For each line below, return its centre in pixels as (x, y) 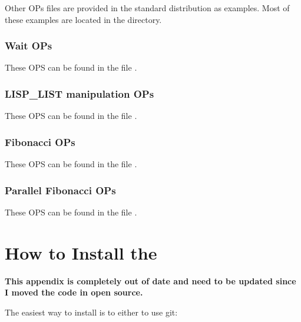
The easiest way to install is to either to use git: (91, 312)
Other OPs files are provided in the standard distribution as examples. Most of (147, 8)
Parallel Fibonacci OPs (60, 190)
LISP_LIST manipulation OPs (80, 93)
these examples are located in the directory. (83, 19)
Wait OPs (29, 46)
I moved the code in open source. (74, 292)
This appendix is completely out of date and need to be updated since (150, 280)
